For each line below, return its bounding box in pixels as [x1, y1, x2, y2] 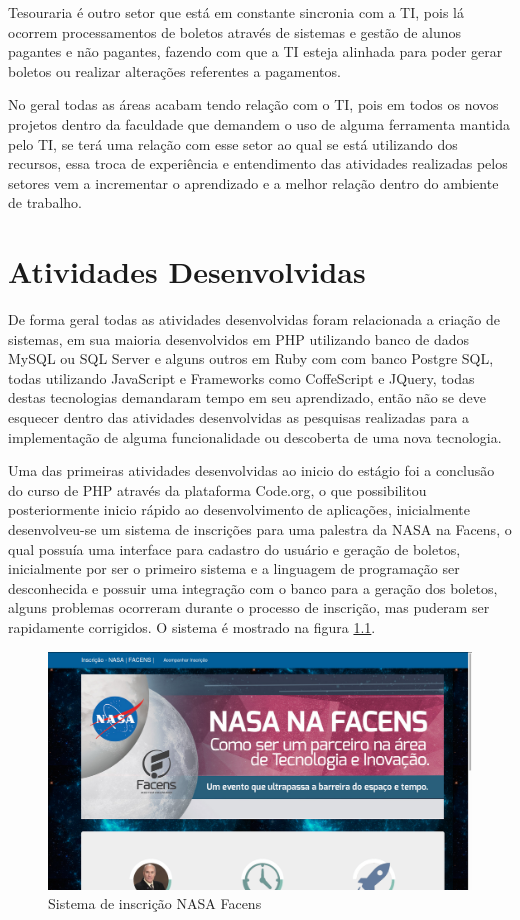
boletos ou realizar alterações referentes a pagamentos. [8, 60, 341, 81]
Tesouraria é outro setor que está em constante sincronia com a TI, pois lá [8, 2, 464, 22]
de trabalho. [8, 192, 82, 213]
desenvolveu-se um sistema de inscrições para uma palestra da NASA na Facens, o [8, 519, 512, 539]
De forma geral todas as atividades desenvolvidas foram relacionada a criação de [8, 309, 500, 330]
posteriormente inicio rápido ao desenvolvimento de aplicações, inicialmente [8, 499, 470, 520]
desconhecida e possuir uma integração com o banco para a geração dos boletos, [8, 577, 498, 598]
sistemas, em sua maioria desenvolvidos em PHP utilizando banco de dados [8, 328, 469, 349]
